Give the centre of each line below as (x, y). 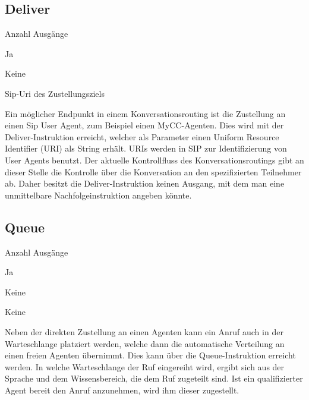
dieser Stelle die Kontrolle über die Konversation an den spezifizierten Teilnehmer (153, 171)
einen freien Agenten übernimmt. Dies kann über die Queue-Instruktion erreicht (150, 355)
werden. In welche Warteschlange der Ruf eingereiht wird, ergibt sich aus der (145, 366)
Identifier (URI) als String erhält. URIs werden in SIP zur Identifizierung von (146, 148)
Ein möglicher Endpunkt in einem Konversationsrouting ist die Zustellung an (145, 113)
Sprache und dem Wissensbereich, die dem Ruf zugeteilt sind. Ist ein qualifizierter (154, 378)
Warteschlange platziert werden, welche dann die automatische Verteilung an (145, 343)
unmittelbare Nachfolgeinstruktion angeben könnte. (98, 195)
